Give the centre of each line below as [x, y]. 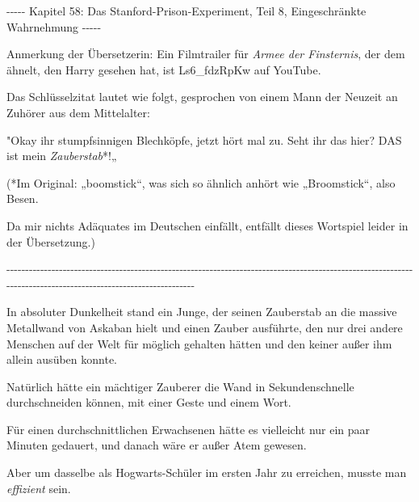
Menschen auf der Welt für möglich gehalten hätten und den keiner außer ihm [199, 343]
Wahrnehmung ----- [54, 26]
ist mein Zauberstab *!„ [62, 156]
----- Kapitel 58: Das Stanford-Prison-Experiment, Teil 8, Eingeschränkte [186, 11]
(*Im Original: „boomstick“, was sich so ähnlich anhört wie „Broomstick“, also [201, 182]
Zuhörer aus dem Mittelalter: [78, 112]
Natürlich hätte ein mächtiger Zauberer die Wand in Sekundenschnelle [180, 386]
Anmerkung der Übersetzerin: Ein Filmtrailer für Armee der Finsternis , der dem [206, 54]
